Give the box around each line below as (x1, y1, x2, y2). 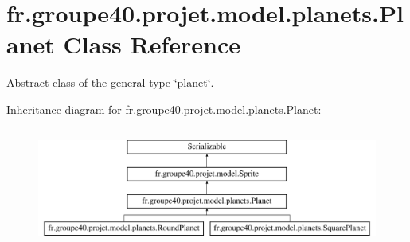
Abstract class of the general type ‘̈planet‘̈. (6, 74, 214, 91)
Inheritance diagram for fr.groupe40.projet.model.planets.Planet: (6, 100, 322, 117)
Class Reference (63, 28, 241, 60)
